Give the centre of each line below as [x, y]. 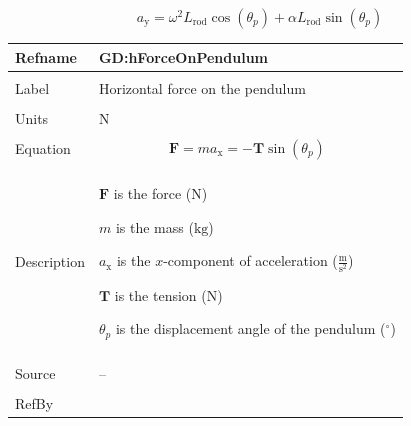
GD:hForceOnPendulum [183, 56]
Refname [46, 56]
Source [35, 373]
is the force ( [152, 193]
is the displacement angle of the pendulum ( [250, 328]
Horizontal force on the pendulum [202, 87]
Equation [43, 148]
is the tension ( [160, 294]
